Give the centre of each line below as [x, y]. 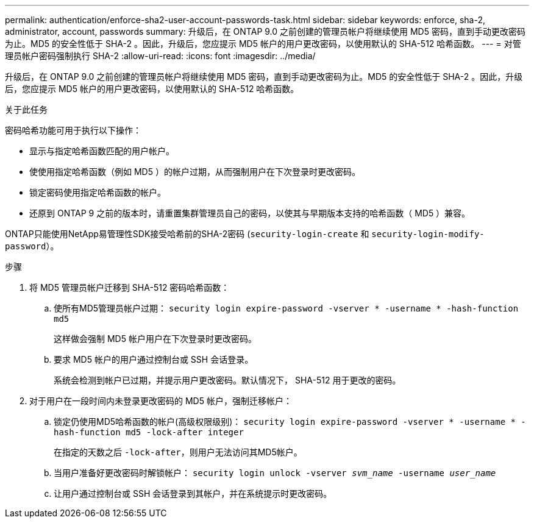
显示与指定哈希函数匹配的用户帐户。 [102, 151]
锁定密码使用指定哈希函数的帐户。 [98, 192]
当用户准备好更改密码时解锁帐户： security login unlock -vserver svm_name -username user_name [275, 473]
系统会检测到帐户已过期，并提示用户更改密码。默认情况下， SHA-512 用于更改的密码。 [227, 380]
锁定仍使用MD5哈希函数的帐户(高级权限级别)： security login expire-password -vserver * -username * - [290, 422]
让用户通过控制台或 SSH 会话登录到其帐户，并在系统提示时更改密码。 [193, 493]
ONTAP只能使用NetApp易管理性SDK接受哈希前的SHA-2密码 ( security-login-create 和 [187, 234]
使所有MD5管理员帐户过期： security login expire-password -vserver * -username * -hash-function [286, 308]
